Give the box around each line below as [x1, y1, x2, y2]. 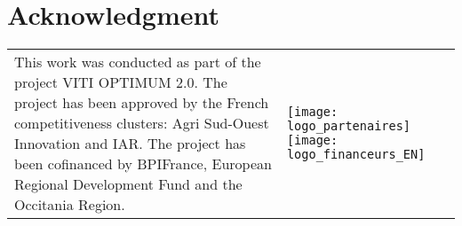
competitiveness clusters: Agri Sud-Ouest [14, 113, 269, 134]
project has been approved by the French [14, 92, 269, 113]
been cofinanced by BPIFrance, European [14, 153, 272, 175]
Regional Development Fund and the [14, 174, 243, 195]
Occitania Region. [14, 194, 125, 215]
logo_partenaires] [286, 119, 411, 134]
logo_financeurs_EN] [286, 147, 426, 162]
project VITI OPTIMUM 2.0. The [14, 72, 227, 93]
